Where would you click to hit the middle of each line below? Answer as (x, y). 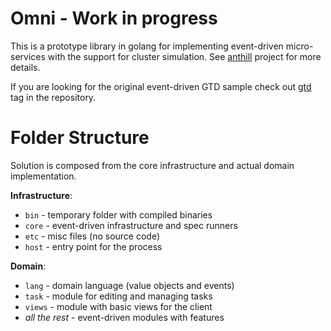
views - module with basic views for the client (118, 306)
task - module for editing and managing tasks (118, 296)
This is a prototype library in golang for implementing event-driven (147, 46)
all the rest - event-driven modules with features (124, 317)
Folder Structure (80, 138)
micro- (299, 46)
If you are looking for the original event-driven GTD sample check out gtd (161, 86)
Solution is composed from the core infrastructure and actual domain (152, 165)
